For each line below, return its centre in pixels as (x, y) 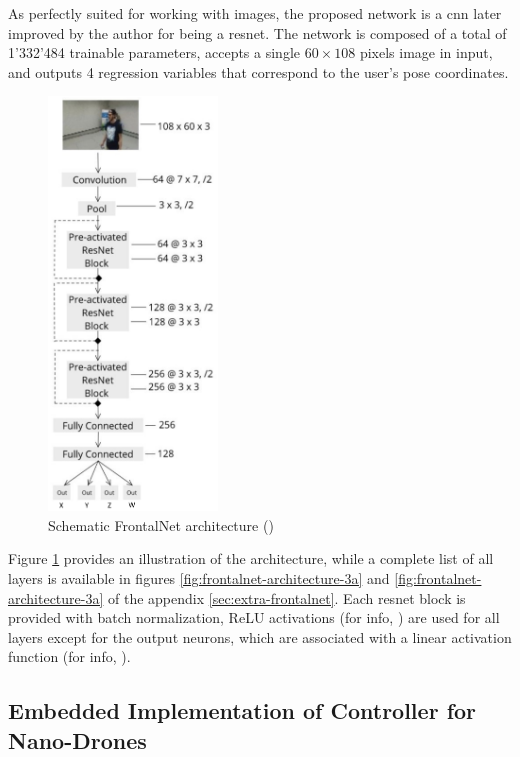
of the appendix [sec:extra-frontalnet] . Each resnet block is (287, 597)
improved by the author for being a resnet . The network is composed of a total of (257, 32)
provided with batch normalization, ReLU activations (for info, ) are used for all (254, 617)
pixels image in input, (426, 52)
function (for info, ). (69, 656)
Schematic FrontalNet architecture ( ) (161, 524)
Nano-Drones (77, 739)
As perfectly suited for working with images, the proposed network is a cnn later (255, 13)
